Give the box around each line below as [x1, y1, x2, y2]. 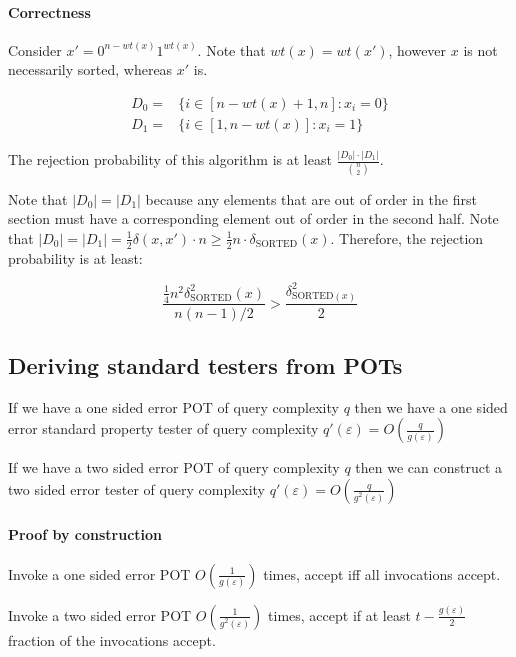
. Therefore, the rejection [330, 227, 484, 248]
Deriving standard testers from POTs [8, 349, 403, 380]
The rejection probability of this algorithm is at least [8, 149, 332, 170]
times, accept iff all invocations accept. [263, 563, 501, 584]
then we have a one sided [354, 396, 508, 417]
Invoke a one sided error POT [8, 563, 191, 584]
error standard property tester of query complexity [8, 418, 319, 439]
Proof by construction [8, 523, 163, 544]
